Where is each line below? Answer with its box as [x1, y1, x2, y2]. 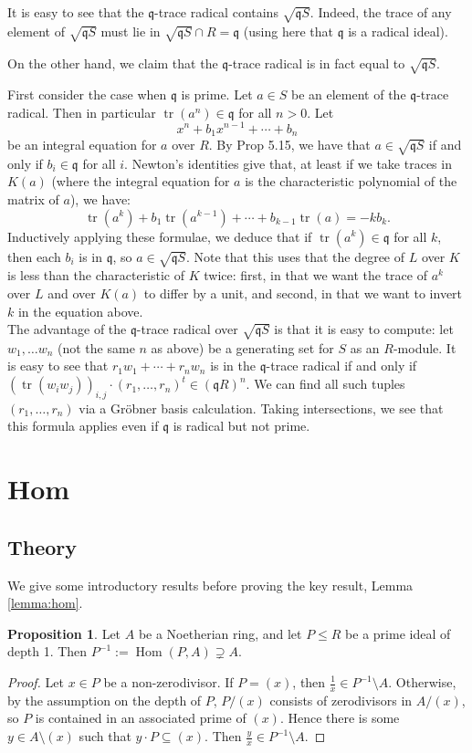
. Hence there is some [279, 708, 400, 727]
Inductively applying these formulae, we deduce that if [7, 226, 312, 246]
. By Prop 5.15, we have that [208, 135, 371, 154]
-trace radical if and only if [266, 356, 417, 375]
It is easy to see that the [7, 3, 144, 21]
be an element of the [291, 85, 406, 104]
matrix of [7, 189, 59, 208]
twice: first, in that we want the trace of [204, 266, 427, 285]
